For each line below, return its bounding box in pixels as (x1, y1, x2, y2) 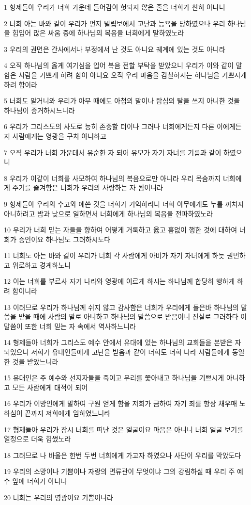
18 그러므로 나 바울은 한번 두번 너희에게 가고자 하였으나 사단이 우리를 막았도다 (4, 450, 241, 460)
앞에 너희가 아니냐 (12, 475, 67, 486)
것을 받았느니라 (12, 356, 59, 366)
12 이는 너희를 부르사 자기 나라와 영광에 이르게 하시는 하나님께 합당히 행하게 (4, 276, 235, 286)
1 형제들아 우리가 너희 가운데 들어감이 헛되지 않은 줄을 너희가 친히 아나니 (4, 2, 225, 12)
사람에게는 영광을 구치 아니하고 (12, 130, 106, 141)
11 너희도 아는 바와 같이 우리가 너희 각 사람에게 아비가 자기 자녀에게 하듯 (4, 250, 225, 261)
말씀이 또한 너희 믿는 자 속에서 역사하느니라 (4, 321, 136, 331)
